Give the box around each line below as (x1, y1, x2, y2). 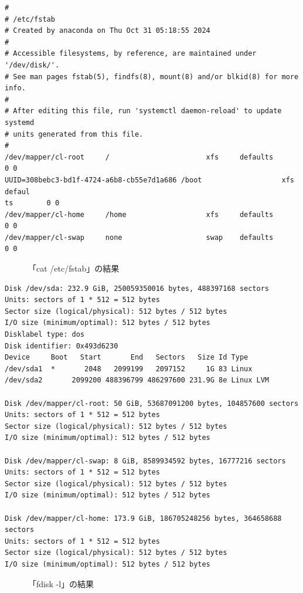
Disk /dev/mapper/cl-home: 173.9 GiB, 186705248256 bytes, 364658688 (5, 514, 282, 523)
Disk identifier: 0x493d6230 (5, 341, 118, 350)
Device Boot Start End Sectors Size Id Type (5, 353, 248, 362)
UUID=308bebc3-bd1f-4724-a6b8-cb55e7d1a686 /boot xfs (5, 175, 294, 184)
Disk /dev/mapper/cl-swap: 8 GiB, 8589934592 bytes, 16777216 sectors (5, 456, 286, 465)
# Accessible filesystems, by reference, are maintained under (5, 49, 257, 58)
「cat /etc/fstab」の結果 (28, 262, 120, 275)
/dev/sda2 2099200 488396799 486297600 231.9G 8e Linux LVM (5, 376, 270, 385)
